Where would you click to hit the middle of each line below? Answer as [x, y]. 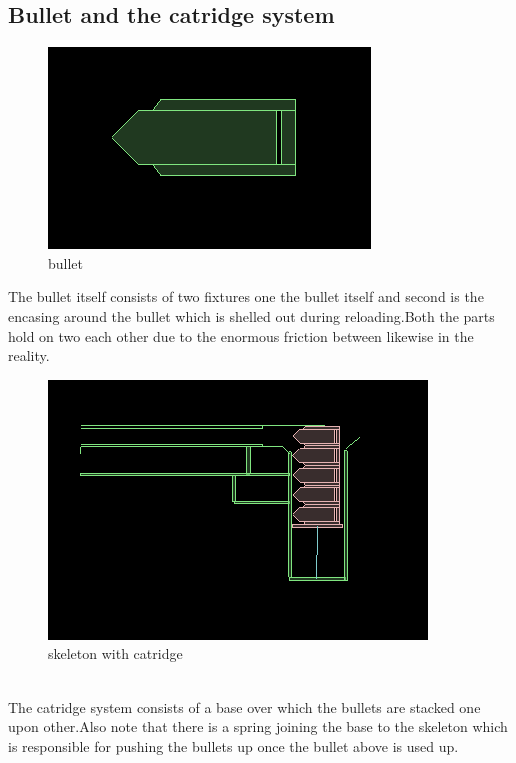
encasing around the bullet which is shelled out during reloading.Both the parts [251, 315]
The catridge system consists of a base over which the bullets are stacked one [244, 706]
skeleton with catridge [115, 653]
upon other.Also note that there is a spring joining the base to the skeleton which [258, 726]
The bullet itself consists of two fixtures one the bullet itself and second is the [246, 296]
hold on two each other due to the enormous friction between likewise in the [241, 335]
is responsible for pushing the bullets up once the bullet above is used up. [233, 745]
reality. [29, 355]
